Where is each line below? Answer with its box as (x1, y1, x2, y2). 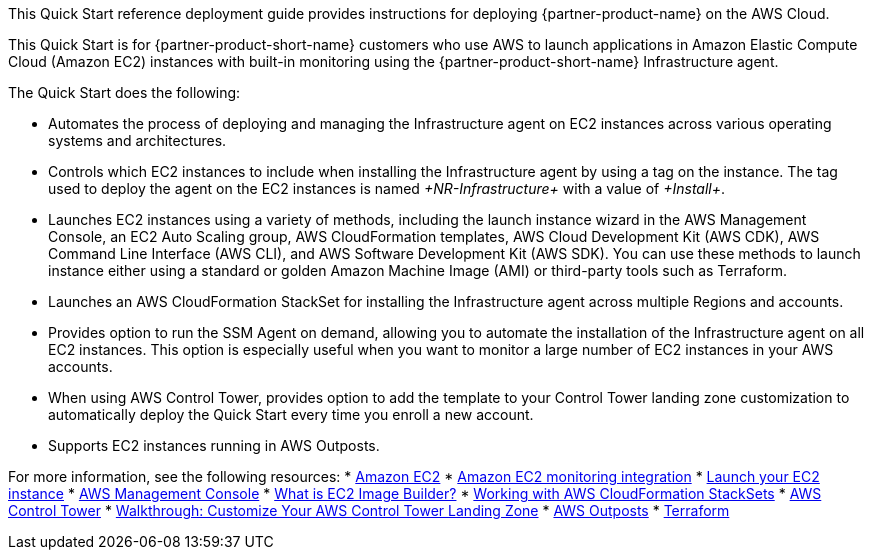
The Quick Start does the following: (8, 84, 241, 101)
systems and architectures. (48, 132, 227, 149)
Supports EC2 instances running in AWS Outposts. (48, 437, 380, 454)
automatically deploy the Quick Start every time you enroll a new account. (48, 406, 534, 423)
